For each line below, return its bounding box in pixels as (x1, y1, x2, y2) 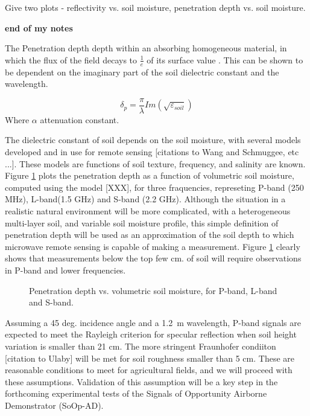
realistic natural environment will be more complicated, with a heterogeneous (5, 205, 291, 217)
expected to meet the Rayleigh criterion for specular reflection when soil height (5, 328, 297, 341)
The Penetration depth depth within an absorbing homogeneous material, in (5, 42, 287, 54)
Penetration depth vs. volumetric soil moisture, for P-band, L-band (29, 284, 277, 296)
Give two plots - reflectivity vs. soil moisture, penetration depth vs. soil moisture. (5, 1, 306, 13)
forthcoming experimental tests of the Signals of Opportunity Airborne (5, 387, 267, 400)
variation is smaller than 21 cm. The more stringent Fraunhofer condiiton (5, 339, 276, 352)
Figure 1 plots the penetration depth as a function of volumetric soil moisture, (5, 169, 294, 182)
